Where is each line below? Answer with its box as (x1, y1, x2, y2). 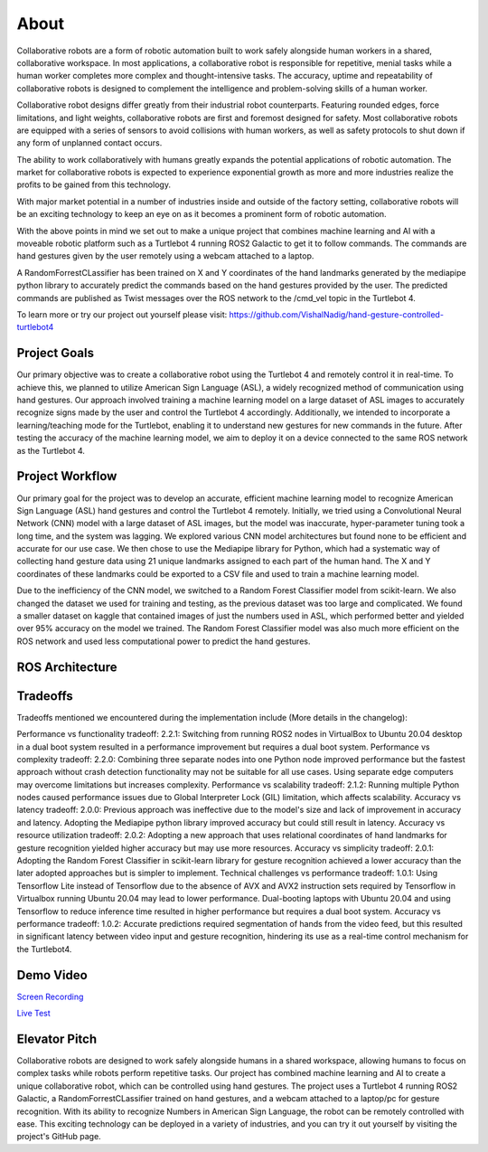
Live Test (16, 1008, 52, 1019)
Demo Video (16, 968, 88, 983)
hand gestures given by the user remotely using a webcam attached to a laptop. (16, 250, 314, 261)
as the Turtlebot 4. (16, 445, 86, 456)
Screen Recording (16, 991, 84, 1002)
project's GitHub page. (16, 1131, 101, 1142)
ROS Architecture (16, 659, 117, 675)
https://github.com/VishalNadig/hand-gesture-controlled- (229, 308, 445, 320)
